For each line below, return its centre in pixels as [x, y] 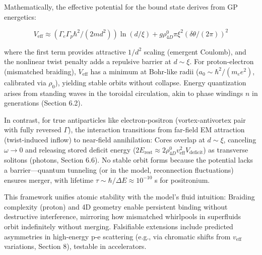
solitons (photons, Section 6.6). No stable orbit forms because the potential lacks [129, 160]
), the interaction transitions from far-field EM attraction [156, 130]
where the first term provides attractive [65, 51]
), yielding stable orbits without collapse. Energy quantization [151, 82]
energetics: [20, 16]
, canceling [240, 140]
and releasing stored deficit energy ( [81, 149]
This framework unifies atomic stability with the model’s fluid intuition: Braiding [129, 197]
